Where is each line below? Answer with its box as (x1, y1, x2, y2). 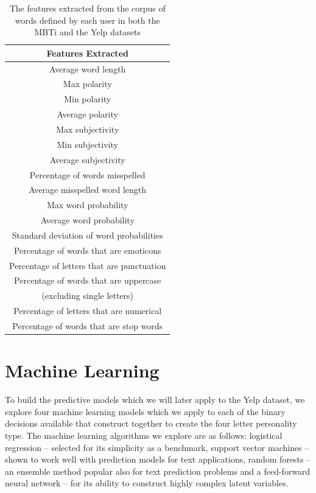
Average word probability (40, 214, 135, 226)
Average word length (49, 62, 126, 75)
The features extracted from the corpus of (9, 2, 166, 14)
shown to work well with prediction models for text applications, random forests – (5, 453, 311, 466)
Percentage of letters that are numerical (13, 304, 162, 317)
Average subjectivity (49, 153, 125, 166)
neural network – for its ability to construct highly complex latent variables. (5, 477, 289, 489)
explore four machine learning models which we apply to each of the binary (5, 405, 286, 418)
